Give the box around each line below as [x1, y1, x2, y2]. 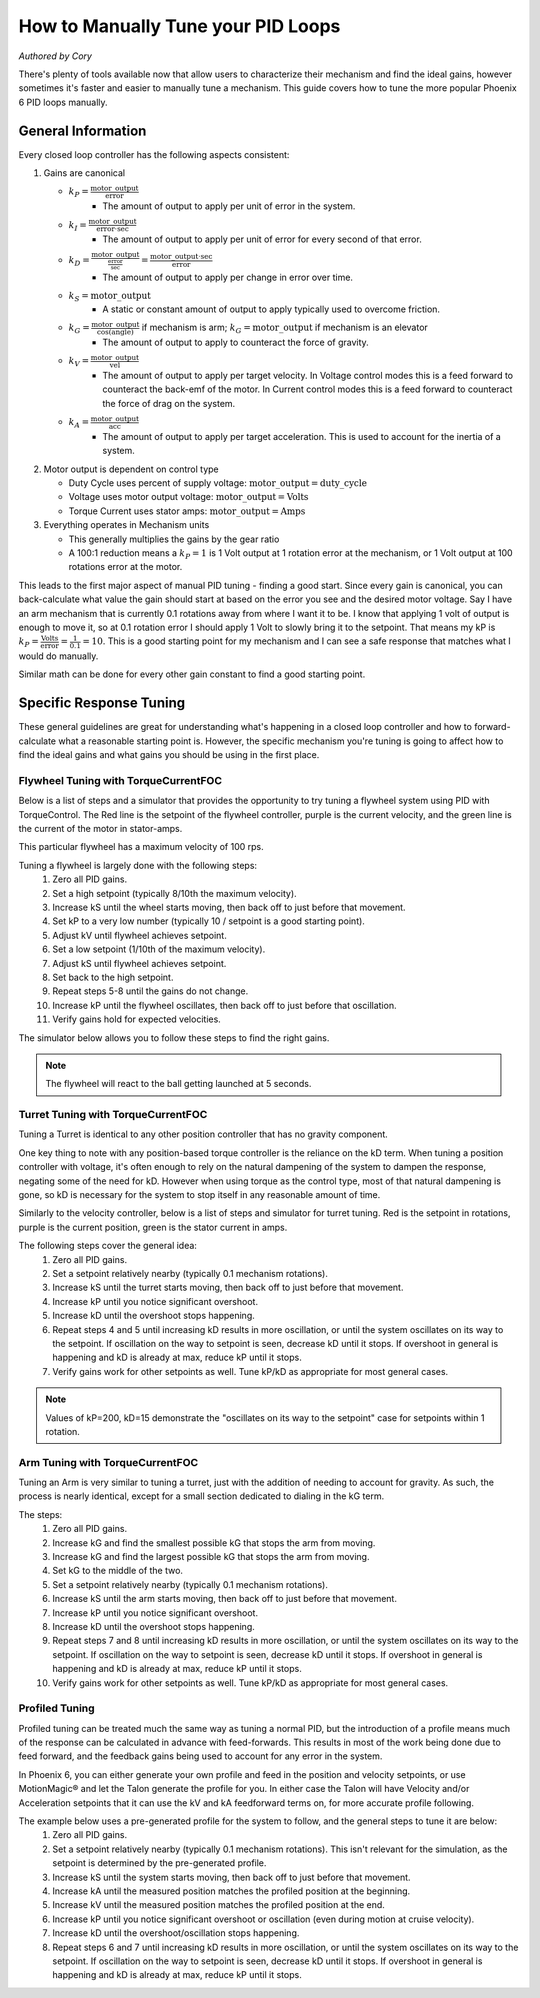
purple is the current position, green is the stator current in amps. [18, 1221, 288, 1233]
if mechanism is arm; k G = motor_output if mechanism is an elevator [141, 321, 429, 336]
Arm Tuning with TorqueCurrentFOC [18, 1455, 199, 1469]
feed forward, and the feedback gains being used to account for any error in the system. [18, 1750, 383, 1762]
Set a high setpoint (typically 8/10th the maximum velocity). [52, 887, 297, 899]
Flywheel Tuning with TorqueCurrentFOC [18, 773, 223, 787]
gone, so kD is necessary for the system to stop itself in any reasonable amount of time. [18, 1189, 381, 1201]
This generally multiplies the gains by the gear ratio [68, 533, 280, 545]
